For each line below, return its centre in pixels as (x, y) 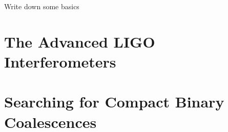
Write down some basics (42, 6)
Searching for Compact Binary (114, 102)
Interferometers (60, 61)
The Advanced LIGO (80, 41)
